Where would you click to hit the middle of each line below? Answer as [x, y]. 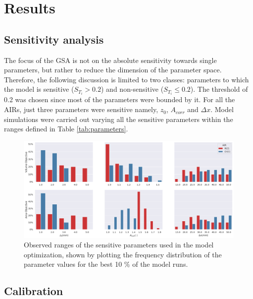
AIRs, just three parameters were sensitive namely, [81, 109]
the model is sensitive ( [39, 89]
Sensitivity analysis [54, 39]
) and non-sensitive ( [132, 89]
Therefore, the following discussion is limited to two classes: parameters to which [126, 79]
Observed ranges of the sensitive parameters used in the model [119, 245]
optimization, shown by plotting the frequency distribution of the [123, 254]
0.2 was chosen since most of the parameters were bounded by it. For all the [120, 99]
